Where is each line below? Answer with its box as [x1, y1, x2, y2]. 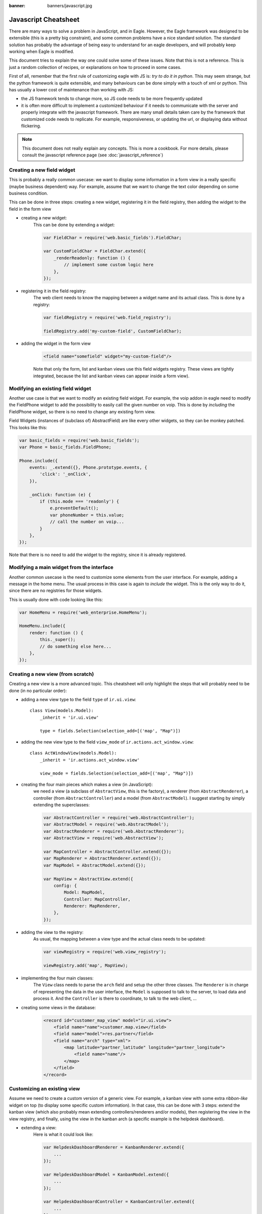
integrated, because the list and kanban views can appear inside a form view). [33, 373, 190, 379]
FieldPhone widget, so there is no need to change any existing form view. [9, 408, 155, 415]
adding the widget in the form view [21, 340, 91, 347]
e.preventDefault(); [49, 506, 99, 511]
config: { [53, 883, 77, 888]
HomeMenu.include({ [19, 623, 65, 629]
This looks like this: [9, 424, 48, 430]
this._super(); [39, 637, 76, 642]
